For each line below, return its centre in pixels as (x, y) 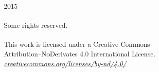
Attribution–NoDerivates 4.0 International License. (80, 53)
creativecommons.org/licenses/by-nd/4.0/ (65, 63)
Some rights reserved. (36, 25)
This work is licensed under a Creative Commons (77, 44)
